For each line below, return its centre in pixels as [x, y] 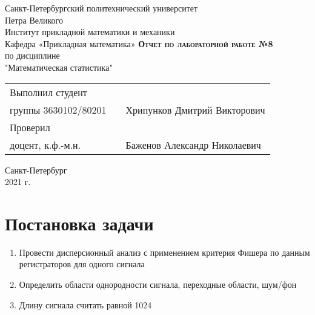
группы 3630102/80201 [58, 109]
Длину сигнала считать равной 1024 [85, 304]
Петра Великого [34, 20]
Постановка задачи [79, 223]
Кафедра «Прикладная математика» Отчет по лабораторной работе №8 [139, 43]
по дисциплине [32, 55]
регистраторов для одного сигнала [82, 264]
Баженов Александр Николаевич [193, 145]
